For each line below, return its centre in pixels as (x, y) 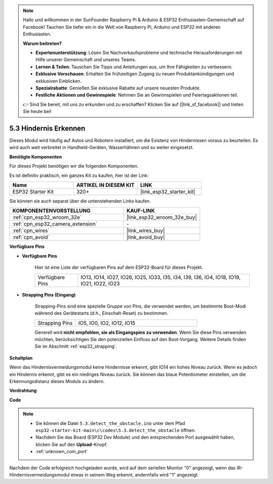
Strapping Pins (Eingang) (49, 295)
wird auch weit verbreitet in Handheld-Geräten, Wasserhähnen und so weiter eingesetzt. (102, 148)
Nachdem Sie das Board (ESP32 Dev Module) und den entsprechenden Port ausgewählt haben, (135, 438)
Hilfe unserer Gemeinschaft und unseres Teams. (86, 60)
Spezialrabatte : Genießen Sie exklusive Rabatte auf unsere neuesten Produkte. (118, 88)
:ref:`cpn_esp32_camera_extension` (55, 224)
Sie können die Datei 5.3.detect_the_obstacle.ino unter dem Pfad (110, 423)
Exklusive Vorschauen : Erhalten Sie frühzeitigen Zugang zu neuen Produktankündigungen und (135, 74)
